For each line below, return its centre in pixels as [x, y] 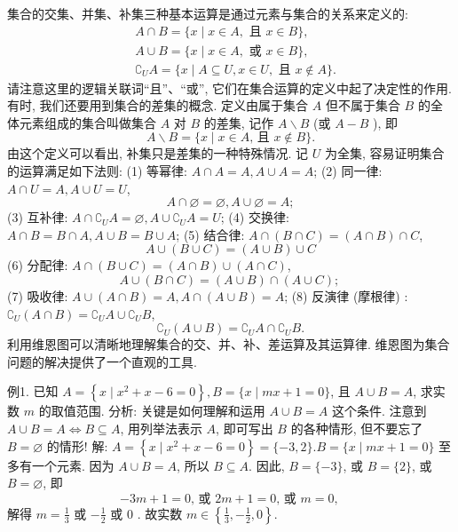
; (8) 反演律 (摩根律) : [346, 296]
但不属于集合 [363, 105]
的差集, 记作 [239, 122]
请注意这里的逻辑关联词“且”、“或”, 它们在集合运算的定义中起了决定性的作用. [229, 87]
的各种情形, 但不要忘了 [357, 428]
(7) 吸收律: [38, 296]
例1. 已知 [33, 391]
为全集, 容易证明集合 [385, 153]
